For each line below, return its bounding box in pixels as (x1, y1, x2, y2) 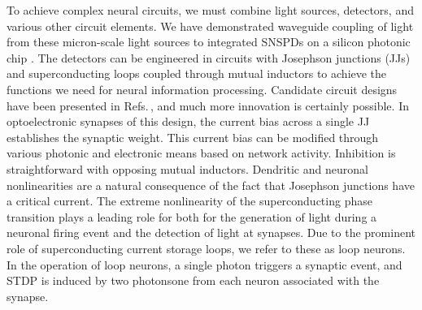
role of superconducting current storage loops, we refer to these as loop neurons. (7, 239, 406, 256)
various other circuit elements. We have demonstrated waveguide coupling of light (7, 17, 414, 34)
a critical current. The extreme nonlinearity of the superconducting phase (7, 192, 372, 209)
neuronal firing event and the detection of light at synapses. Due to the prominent (7, 224, 416, 241)
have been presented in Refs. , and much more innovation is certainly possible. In (7, 97, 409, 114)
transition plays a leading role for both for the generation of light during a (7, 208, 377, 225)
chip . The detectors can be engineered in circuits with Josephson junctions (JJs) (7, 49, 411, 66)
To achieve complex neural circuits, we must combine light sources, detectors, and (7, 2, 414, 18)
